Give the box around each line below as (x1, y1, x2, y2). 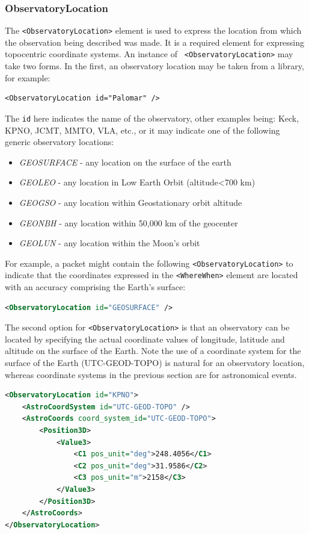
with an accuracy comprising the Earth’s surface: (5, 281, 186, 293)
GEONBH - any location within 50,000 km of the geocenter (19, 216, 238, 229)
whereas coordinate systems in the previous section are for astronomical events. (5, 368, 297, 380)
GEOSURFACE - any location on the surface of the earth (19, 155, 231, 168)
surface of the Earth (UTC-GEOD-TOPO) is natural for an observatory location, (5, 356, 305, 369)
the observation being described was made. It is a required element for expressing (5, 36, 305, 48)
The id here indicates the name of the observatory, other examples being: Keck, (5, 111, 299, 124)
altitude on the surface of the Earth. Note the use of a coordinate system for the (5, 344, 301, 357)
